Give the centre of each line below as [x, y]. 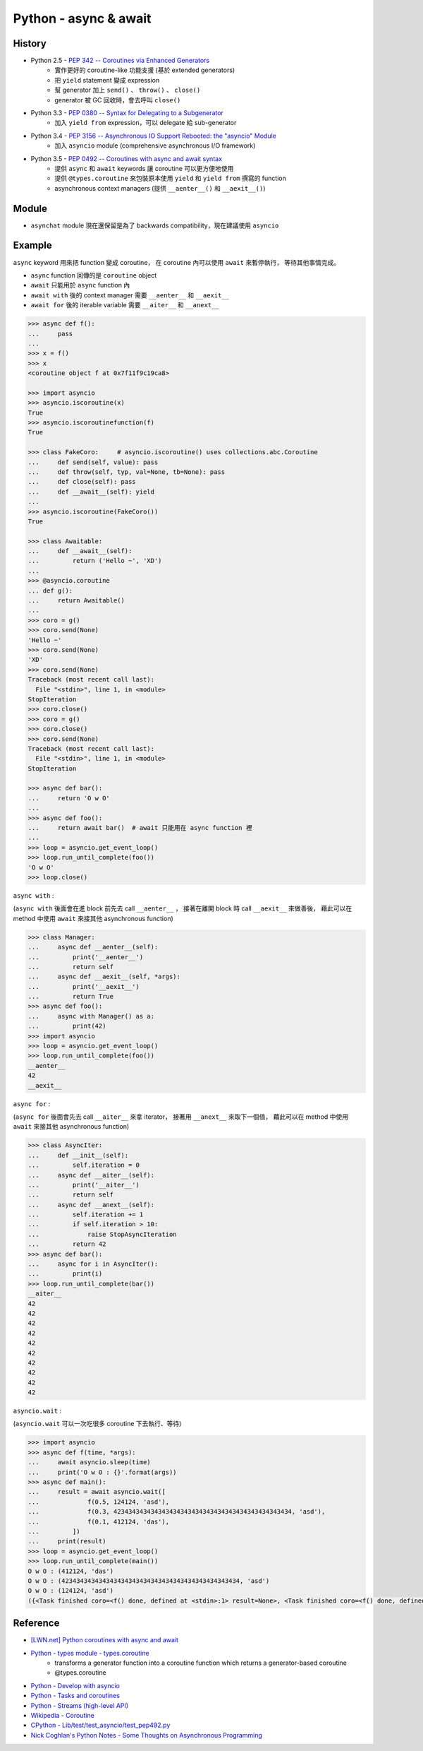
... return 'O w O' [69, 798]
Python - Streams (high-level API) [80, 1705]
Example [32, 245]
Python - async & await [82, 18]
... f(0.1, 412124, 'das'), [98, 1521]
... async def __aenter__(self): [93, 947]
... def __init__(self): [78, 1155]
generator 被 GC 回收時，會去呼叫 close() [118, 100]
